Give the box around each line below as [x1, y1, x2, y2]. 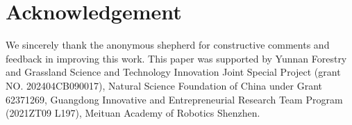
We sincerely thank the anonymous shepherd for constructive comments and [6, 37, 330, 52]
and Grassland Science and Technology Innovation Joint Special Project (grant [6, 65, 341, 79]
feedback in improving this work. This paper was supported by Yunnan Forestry [6, 51, 347, 65]
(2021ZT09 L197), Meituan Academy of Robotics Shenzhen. [6, 106, 260, 120]
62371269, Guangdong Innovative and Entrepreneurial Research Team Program [6, 92, 343, 106]
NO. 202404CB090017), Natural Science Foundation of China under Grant [6, 78, 323, 92]
